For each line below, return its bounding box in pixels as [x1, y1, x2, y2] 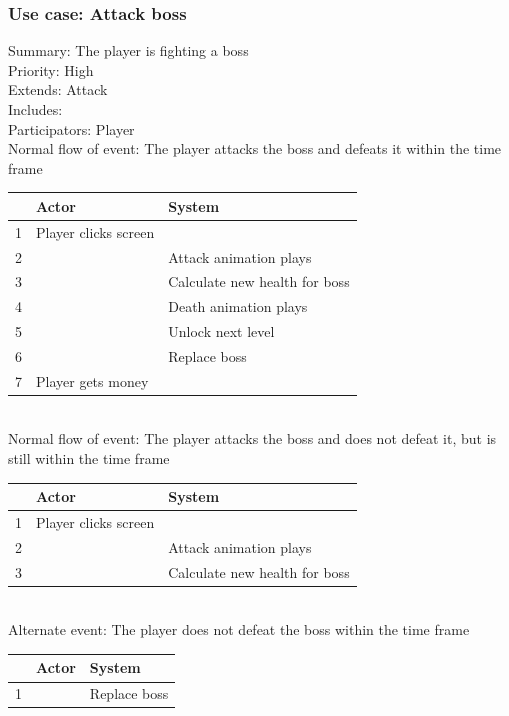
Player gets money [36, 370, 149, 391]
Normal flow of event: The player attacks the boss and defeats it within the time [8, 138, 502, 159]
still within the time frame [8, 448, 170, 469]
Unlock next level [168, 321, 275, 342]
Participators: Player [8, 118, 135, 139]
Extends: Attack [8, 79, 108, 100]
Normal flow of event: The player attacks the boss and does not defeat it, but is [8, 428, 497, 449]
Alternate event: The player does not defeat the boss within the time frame [8, 619, 470, 640]
